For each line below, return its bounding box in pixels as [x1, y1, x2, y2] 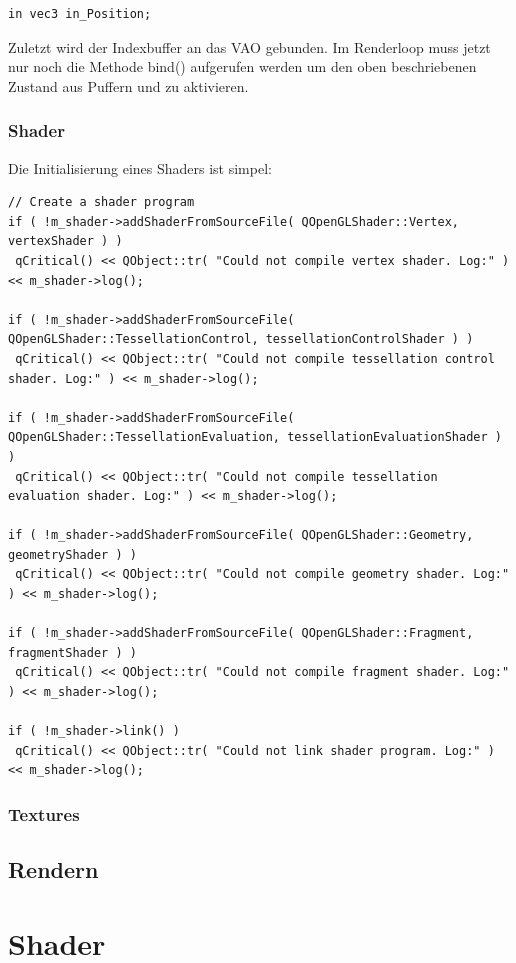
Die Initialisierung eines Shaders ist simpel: [8, 157, 272, 178]
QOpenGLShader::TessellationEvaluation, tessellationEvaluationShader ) [8, 430, 502, 445]
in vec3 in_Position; [8, 7, 152, 21]
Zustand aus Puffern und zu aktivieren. [8, 75, 249, 96]
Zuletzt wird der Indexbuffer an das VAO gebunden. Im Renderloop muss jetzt [8, 36, 491, 57]
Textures [8, 801, 80, 826]
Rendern [8, 854, 99, 885]
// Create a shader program [8, 195, 195, 210]
